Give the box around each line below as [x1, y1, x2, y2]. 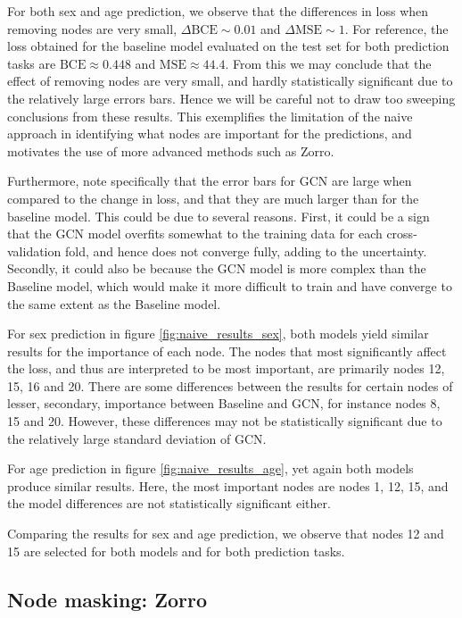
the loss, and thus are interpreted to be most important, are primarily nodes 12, [7, 359, 445, 378]
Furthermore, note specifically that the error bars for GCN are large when [7, 171, 412, 190]
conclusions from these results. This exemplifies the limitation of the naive [7, 106, 413, 125]
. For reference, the [344, 19, 449, 38]
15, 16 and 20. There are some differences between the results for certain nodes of [7, 376, 453, 395]
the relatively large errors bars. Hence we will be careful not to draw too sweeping [7, 88, 456, 107]
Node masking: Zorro [7, 585, 208, 613]
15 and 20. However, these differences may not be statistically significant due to [7, 412, 442, 430]
